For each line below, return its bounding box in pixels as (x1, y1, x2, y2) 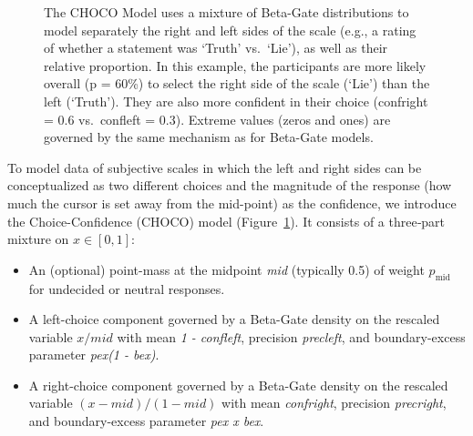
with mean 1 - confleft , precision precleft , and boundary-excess (117, 327, 466, 346)
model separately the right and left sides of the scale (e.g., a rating (44, 20, 416, 39)
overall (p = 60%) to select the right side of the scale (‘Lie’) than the (44, 74, 430, 93)
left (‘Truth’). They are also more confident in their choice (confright (44, 91, 428, 110)
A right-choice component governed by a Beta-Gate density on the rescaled (28, 375, 448, 394)
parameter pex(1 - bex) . (28, 345, 159, 364)
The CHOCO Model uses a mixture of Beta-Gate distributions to (44, 3, 409, 21)
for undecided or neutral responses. (28, 279, 225, 298)
